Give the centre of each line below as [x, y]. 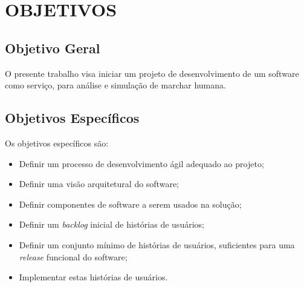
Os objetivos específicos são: [57, 143]
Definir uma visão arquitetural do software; [99, 184]
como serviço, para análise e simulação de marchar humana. [115, 85]
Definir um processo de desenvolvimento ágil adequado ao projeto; [141, 163]
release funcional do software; [73, 256]
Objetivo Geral [53, 48]
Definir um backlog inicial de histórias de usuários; [112, 224]
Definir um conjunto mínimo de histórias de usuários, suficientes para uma [157, 244]
